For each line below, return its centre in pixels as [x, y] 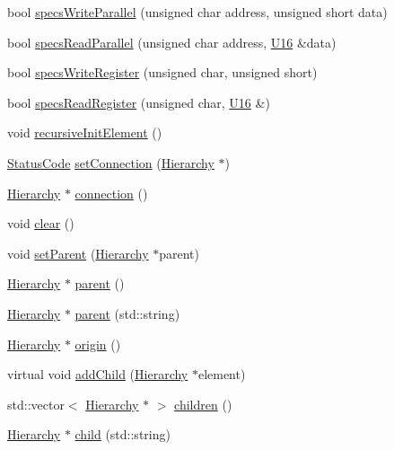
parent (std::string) [127, 313]
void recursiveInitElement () [85, 132]
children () [203, 404]
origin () [98, 344]
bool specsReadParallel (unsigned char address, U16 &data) [172, 42]
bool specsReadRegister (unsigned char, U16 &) [139, 102]
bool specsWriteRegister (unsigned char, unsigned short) [162, 72]
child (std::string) [123, 434]
